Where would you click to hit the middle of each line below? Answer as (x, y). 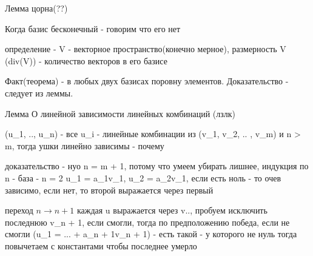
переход (19, 210)
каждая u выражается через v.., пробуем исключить (172, 210)
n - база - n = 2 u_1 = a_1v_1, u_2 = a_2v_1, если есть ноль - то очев (143, 177)
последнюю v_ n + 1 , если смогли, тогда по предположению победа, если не (147, 222)
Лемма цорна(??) (36, 8)
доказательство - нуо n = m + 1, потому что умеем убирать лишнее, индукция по (157, 166)
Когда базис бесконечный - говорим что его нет (93, 28)
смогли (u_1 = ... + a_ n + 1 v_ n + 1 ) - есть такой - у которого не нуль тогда (151, 234)
